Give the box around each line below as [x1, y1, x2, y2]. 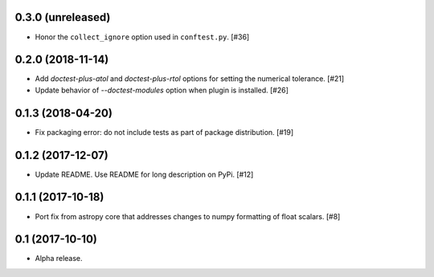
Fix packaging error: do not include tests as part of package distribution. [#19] [35, 127, 294, 136]
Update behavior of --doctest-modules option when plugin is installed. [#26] [35, 85, 289, 95]
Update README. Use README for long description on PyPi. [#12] [35, 169, 254, 179]
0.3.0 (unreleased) [14, 10, 111, 24]
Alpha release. [35, 254, 84, 263]
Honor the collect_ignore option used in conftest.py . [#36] [35, 32, 250, 42]
